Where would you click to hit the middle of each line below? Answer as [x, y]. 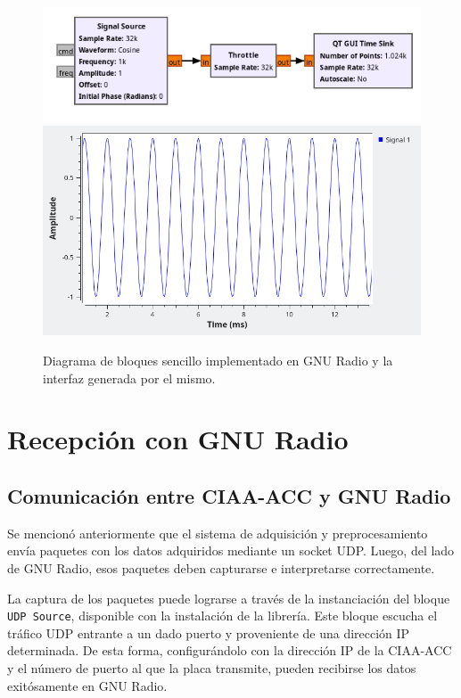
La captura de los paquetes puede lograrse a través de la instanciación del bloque [229, 598]
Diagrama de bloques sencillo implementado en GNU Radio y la [218, 360]
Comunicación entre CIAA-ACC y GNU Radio [229, 495]
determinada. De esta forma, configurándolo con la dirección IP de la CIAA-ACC [230, 650]
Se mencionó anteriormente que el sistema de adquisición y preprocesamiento [218, 533]
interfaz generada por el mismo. [129, 378]
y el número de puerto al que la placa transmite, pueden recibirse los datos [212, 667]
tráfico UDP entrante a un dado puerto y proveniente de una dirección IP [209, 632]
